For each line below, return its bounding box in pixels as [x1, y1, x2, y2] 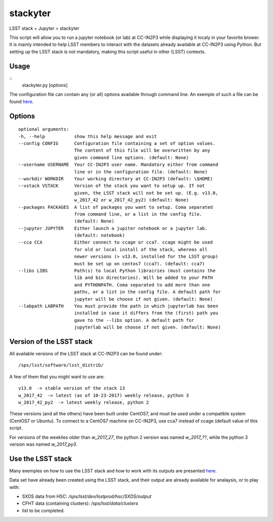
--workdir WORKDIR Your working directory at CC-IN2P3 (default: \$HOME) [18, 176, 213, 181]
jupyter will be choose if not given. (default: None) [74, 296, 213, 302]
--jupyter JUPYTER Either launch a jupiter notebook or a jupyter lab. [18, 225, 208, 231]
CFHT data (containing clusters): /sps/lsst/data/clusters [22, 500, 139, 506]
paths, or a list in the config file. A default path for [74, 289, 221, 295]
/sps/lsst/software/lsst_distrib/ [18, 362, 104, 368]
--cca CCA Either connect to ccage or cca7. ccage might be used [18, 240, 213, 245]
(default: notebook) [74, 232, 125, 239]
